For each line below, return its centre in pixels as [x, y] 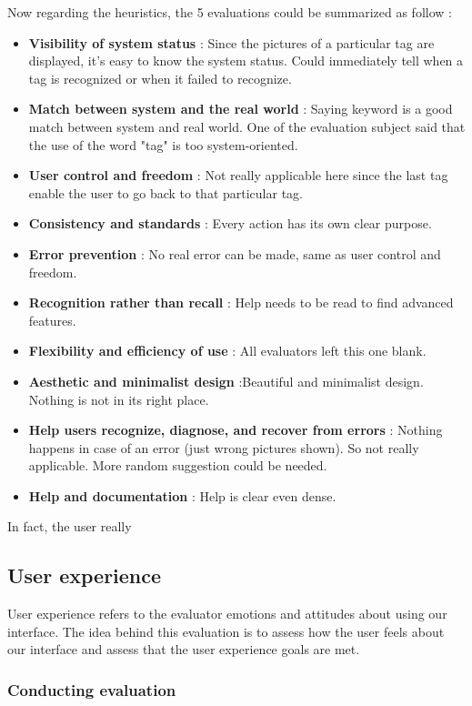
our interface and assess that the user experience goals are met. [184, 649]
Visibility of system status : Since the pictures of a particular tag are [231, 42]
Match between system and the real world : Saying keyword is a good [241, 109]
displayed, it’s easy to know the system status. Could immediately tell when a [246, 61]
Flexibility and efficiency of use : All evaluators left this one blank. [227, 351]
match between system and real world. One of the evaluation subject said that [247, 126]
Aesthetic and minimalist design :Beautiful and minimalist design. [226, 381]
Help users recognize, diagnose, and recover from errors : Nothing [236, 430]
